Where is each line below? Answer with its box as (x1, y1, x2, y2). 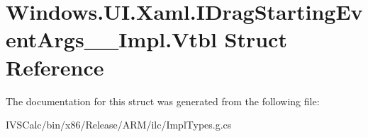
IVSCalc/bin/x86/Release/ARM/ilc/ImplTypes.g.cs (6, 117, 232, 132)
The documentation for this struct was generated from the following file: (6, 93, 320, 108)
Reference (6, 52, 104, 81)
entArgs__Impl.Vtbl (6, 25, 217, 54)
